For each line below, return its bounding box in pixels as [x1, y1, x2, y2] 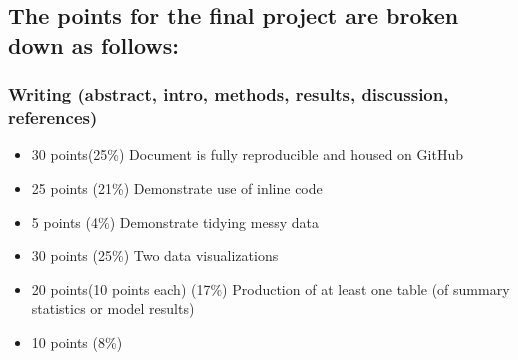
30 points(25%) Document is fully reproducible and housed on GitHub [31, 144, 463, 165]
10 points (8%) [31, 331, 123, 352]
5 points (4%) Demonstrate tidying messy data [31, 211, 319, 232]
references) [8, 105, 98, 130]
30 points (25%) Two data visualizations [31, 245, 279, 266]
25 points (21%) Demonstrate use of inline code [31, 177, 323, 198]
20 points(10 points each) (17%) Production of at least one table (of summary [31, 278, 510, 299]
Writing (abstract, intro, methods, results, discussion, [8, 82, 449, 107]
